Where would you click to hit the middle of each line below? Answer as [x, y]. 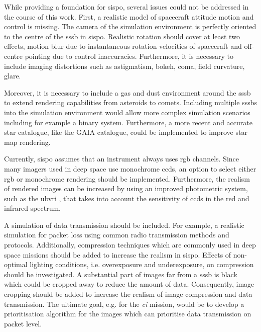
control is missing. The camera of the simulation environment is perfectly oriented [130, 26]
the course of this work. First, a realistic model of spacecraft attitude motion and [129, 16]
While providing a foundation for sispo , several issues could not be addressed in [126, 7]
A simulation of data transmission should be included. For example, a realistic [124, 225]
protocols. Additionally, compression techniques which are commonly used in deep [130, 245]
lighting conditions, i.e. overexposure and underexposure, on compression [142, 264]
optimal [16, 264]
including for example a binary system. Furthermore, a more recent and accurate [128, 122]
